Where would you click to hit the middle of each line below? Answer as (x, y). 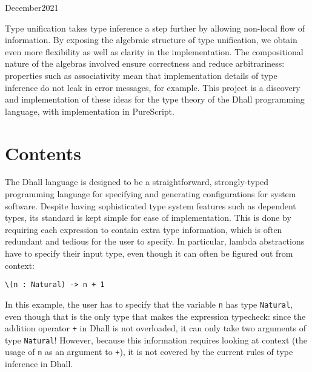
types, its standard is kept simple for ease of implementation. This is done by (148, 218)
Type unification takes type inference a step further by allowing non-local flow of (155, 28)
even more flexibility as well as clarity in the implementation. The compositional (154, 51)
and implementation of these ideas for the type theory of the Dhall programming (155, 99)
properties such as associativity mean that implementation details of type (141, 75)
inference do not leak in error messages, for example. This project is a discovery (153, 87)
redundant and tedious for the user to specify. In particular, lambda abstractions (155, 241)
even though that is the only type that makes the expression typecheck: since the (155, 316)
